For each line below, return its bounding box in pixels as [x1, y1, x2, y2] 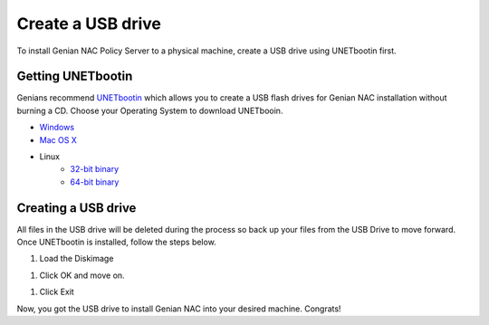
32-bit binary [70, 164, 120, 175]
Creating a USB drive [16, 200, 137, 215]
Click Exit [39, 286, 74, 298]
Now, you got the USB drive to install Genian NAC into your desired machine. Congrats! [16, 303, 341, 314]
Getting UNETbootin [16, 69, 133, 84]
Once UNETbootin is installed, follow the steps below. [16, 236, 216, 248]
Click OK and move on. [39, 270, 126, 281]
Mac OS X [39, 134, 77, 145]
